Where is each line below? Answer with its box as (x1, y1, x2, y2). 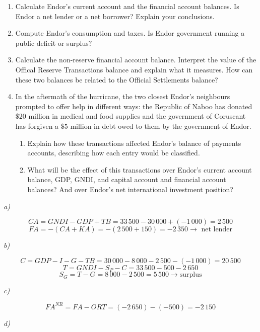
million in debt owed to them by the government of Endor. (70, 120, 251, 131)
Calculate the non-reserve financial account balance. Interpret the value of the (15, 54, 256, 65)
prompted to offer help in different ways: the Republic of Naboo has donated (15, 101, 252, 111)
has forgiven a (15, 120, 59, 131)
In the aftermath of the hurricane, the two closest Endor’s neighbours (15, 91, 230, 102)
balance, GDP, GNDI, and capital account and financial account (27, 174, 226, 185)
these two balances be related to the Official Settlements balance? (15, 74, 218, 85)
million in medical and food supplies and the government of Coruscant (28, 111, 246, 121)
